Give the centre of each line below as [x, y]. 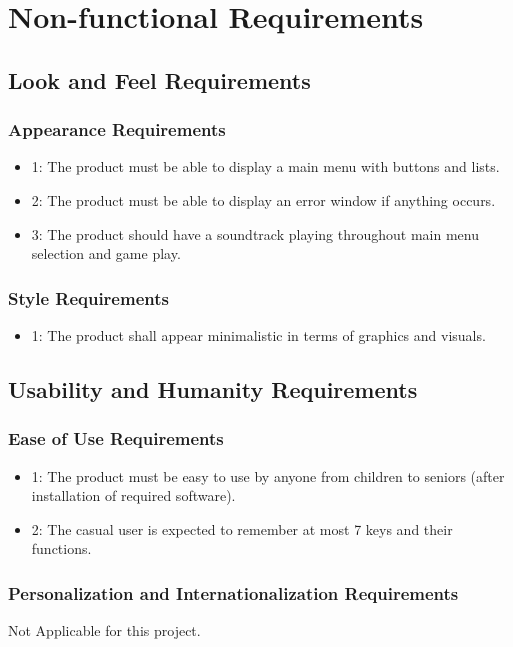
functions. [61, 548]
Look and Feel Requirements [159, 79]
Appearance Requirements [117, 129]
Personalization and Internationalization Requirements [233, 592]
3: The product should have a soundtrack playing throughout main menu [255, 233]
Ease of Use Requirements [116, 438]
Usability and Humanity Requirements [213, 388]
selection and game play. [106, 253]
